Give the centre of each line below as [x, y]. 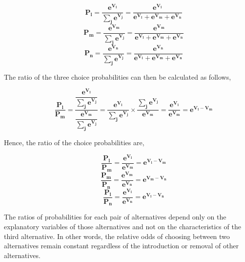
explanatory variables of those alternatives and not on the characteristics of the [122, 227]
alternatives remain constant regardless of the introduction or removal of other [121, 246]
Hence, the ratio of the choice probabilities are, [74, 142]
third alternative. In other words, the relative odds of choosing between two [117, 236]
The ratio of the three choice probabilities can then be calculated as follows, [118, 76]
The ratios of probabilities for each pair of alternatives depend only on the [115, 217]
